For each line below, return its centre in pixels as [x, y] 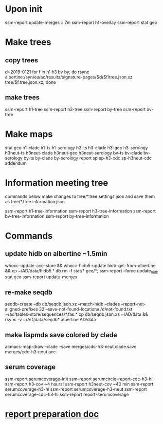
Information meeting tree [57, 183]
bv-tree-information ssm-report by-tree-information [57, 216]
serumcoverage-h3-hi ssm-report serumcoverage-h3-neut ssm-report [76, 389]
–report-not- [133, 304]
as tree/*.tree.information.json [35, 201]
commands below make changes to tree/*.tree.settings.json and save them [80, 196]
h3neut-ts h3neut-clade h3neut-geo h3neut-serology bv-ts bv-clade [74, 153]
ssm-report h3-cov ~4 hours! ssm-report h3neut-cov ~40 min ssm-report [79, 384]
